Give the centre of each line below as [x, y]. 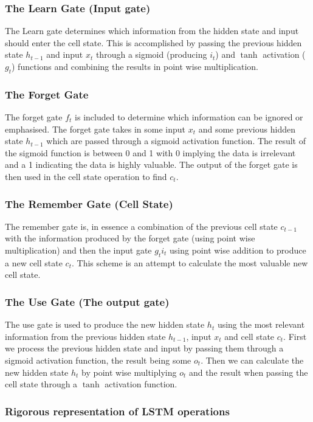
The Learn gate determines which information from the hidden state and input [152, 31]
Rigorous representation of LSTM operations [117, 411]
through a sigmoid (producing [151, 54]
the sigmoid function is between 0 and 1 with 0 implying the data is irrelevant [150, 152]
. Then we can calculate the [252, 360]
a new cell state [34, 262]
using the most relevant [261, 324]
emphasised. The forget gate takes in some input [95, 129]
